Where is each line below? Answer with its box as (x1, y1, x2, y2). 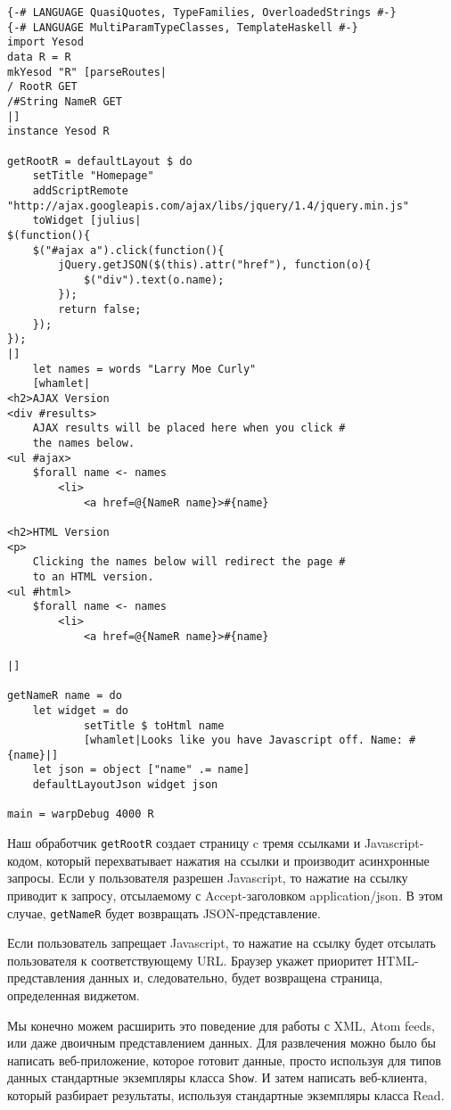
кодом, (7, 851, 43, 869)
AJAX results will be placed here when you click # (32, 422, 346, 435)
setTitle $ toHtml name (83, 719, 225, 732)
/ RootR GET (7, 80, 78, 94)
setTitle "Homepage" (32, 169, 154, 183)
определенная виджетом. (7, 985, 140, 1004)
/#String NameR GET (7, 95, 122, 108)
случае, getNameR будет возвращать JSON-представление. (7, 903, 321, 922)
